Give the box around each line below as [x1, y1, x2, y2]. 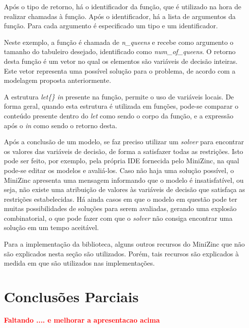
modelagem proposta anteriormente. [4, 75, 111, 85]
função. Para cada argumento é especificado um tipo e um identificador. [4, 20, 218, 31]
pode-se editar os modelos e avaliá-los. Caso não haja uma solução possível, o [4, 165, 234, 175]
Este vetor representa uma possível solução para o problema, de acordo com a [4, 65, 235, 76]
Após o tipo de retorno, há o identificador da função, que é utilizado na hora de [4, 1, 241, 11]
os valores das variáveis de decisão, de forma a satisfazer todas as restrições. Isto [4, 146, 243, 156]
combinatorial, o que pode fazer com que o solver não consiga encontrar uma [4, 212, 232, 223]
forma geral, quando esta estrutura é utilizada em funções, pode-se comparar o [4, 101, 238, 111]
